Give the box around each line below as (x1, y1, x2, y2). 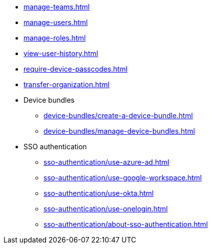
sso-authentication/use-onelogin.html (43, 204, 168, 213)
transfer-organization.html (23, 80, 109, 89)
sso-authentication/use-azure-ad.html (43, 158, 169, 166)
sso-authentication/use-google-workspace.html (43, 173, 202, 182)
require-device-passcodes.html (23, 65, 127, 73)
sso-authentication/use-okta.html (43, 189, 154, 197)
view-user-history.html (23, 49, 98, 58)
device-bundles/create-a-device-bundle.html (43, 111, 193, 120)
